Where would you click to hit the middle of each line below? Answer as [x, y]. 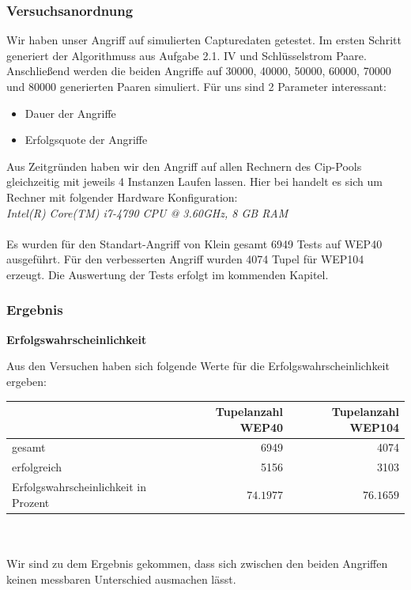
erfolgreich [37, 467]
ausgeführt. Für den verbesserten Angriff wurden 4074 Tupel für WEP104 [185, 259]
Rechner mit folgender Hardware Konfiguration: [122, 197]
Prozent [31, 502]
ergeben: [26, 381]
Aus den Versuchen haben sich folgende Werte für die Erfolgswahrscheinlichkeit [198, 366]
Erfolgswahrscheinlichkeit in [79, 487]
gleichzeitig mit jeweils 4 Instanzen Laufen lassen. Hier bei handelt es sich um [194, 182]
